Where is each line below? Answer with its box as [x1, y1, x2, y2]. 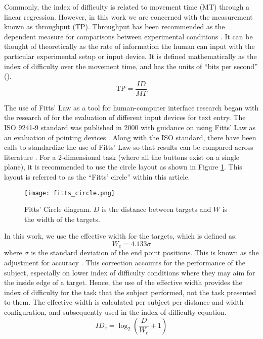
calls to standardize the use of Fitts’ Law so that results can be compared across [4, 142, 253, 152]
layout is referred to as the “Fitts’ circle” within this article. [4, 171, 190, 182]
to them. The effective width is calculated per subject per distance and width [4, 297, 244, 307]
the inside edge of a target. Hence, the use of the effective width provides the [4, 277, 242, 288]
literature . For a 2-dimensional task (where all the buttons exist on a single [4, 151, 240, 162]
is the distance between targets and [102, 204, 211, 214]
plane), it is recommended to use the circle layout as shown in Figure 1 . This [4, 161, 242, 172]
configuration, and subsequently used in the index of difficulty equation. [4, 307, 227, 317]
